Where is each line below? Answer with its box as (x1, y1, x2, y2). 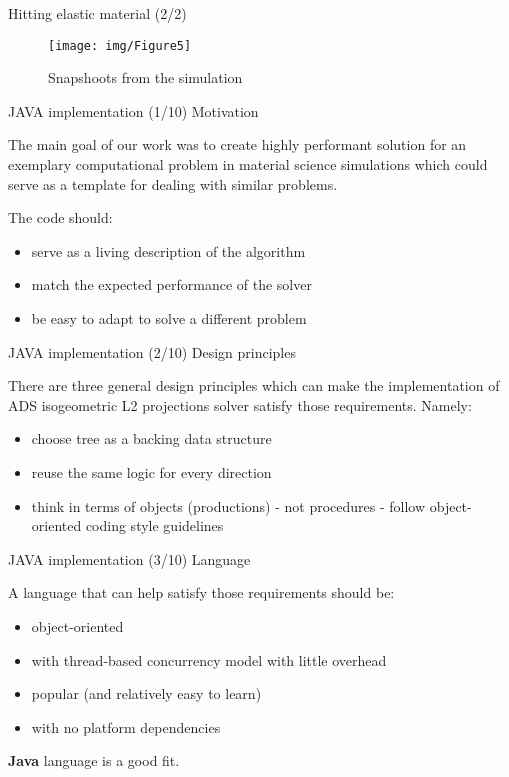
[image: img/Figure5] (48, 38, 192, 53)
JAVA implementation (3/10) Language (8, 548, 251, 569)
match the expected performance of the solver (31, 274, 312, 295)
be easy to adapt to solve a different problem (31, 308, 307, 328)
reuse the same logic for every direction (31, 461, 272, 482)
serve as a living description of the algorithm (31, 240, 306, 261)
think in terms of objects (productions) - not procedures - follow (31, 495, 426, 516)
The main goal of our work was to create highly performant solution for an (8, 134, 467, 155)
